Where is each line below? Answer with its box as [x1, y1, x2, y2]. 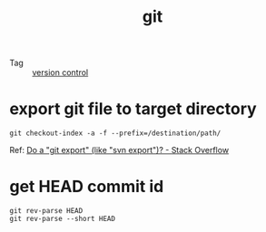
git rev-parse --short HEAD [9, 215, 116, 224]
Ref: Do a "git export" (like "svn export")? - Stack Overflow [9, 145, 230, 156]
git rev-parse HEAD [9, 207, 84, 216]
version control [32, 67, 89, 78]
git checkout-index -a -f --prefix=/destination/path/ [9, 129, 222, 138]
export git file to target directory [9, 99, 257, 120]
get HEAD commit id [9, 177, 164, 197]
